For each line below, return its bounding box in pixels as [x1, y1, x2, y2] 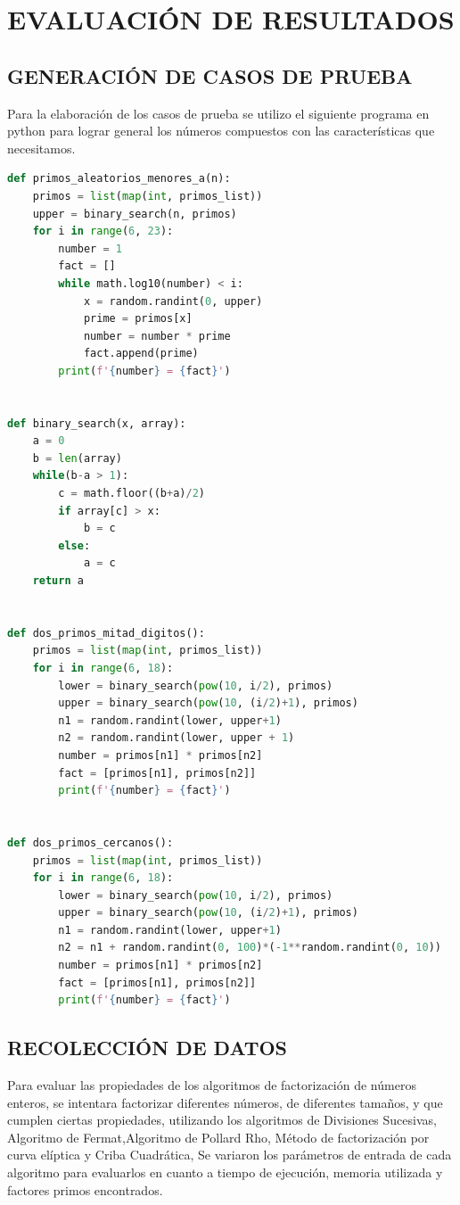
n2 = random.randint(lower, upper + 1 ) [58, 731, 295, 745]
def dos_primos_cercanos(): [7, 836, 174, 849]
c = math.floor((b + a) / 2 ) [58, 487, 206, 500]
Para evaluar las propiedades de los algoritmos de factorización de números [7, 1076, 416, 1094]
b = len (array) [32, 451, 122, 465]
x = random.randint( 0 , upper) [83, 294, 263, 308]
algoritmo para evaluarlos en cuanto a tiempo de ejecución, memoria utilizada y [7, 1163, 443, 1182]
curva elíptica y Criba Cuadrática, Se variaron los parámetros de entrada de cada [7, 1145, 452, 1164]
